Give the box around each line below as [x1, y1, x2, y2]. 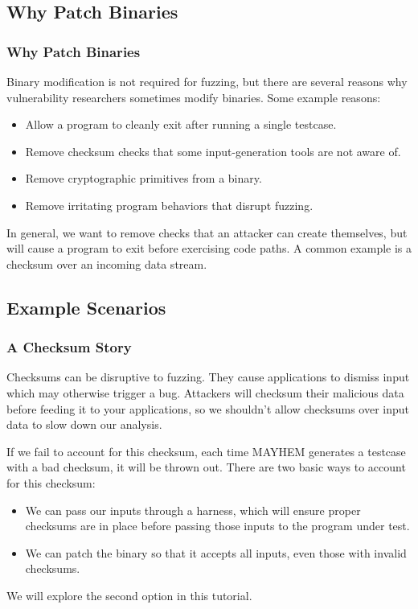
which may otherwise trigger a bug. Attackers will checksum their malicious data [6, 384, 404, 401]
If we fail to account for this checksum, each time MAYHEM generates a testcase [6, 442, 406, 459]
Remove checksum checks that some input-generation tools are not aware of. [25, 142, 401, 159]
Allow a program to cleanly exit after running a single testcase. [25, 116, 337, 133]
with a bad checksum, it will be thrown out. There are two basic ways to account [6, 459, 406, 475]
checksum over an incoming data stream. [6, 255, 207, 272]
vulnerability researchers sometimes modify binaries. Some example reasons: [6, 88, 381, 105]
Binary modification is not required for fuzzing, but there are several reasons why [6, 73, 408, 89]
